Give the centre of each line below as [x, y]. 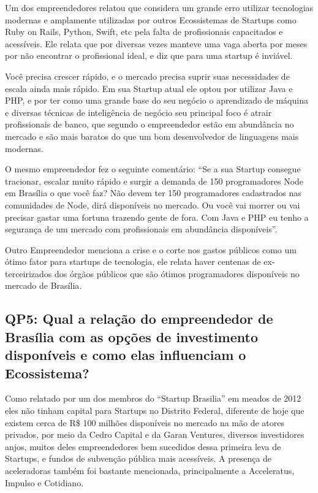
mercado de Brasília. [44, 285]
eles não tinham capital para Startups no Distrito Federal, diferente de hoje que [155, 411]
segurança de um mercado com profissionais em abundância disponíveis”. [141, 229]
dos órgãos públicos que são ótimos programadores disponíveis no [177, 273]
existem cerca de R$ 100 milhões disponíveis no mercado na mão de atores [145, 422]
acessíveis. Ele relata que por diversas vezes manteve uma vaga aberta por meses [156, 43]
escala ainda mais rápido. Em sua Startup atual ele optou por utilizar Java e [149, 88]
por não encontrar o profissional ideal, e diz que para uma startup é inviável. [149, 55]
